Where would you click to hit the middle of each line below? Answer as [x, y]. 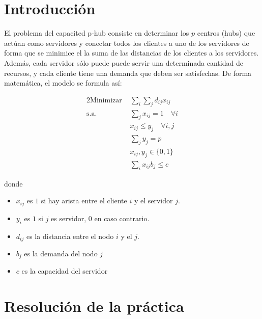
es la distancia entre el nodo [70, 236]
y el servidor [153, 201]
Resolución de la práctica [94, 306]
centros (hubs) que [226, 33]
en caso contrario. [122, 218]
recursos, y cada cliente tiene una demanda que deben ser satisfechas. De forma [128, 73]
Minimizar [106, 100]
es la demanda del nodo [61, 253]
